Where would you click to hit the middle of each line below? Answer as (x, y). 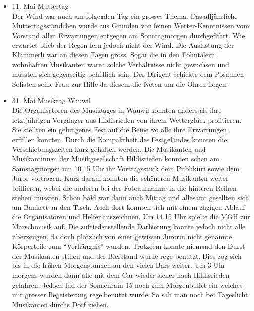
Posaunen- (230, 74)
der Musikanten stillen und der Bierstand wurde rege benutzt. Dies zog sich (127, 255)
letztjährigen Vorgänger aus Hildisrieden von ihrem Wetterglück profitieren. (127, 120)
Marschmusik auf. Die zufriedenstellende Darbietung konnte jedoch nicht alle (129, 227)
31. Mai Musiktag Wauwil (51, 100)
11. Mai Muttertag (40, 6)
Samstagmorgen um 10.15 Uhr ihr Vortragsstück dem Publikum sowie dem (126, 168)
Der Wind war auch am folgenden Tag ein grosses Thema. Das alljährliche (125, 16)
